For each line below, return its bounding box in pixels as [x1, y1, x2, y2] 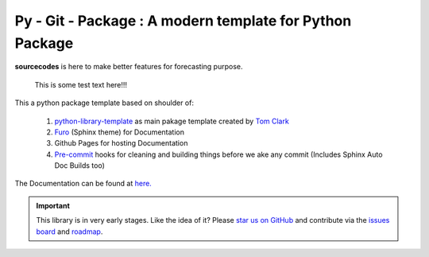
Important [36, 201, 71, 210]
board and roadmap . [36, 227, 103, 236]
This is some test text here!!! [34, 80, 127, 89]
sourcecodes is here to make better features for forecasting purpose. [14, 62, 243, 72]
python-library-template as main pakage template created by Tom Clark [54, 116, 289, 126]
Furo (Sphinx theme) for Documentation [54, 127, 184, 137]
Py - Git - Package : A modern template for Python [14, 12, 352, 29]
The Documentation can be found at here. [14, 179, 153, 189]
